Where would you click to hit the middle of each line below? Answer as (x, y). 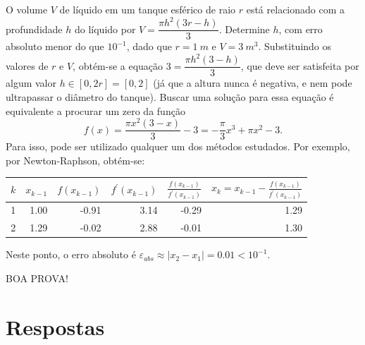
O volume (27, 9)
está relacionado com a (296, 9)
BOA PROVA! (37, 278)
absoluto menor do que (55, 46)
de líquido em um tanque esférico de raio (148, 9)
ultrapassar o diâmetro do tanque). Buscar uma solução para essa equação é (170, 96)
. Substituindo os (295, 46)
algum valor (31, 83)
